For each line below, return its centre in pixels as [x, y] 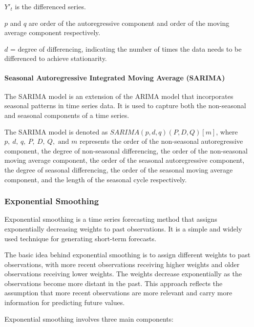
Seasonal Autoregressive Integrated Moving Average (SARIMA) [115, 77]
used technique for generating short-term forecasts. [80, 238]
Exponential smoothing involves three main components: [89, 318]
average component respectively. [53, 32]
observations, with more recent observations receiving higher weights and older [122, 264]
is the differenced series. [50, 6]
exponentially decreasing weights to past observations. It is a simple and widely [123, 228]
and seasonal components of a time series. [67, 115]
